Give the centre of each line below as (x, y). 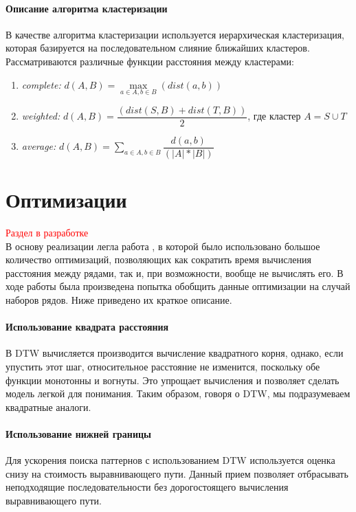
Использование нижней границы (78, 433)
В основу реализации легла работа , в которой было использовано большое (163, 246)
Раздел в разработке (47, 233)
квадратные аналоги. (48, 407)
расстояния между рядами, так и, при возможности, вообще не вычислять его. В (175, 272)
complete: (41, 84)
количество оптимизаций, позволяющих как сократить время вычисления (158, 259)
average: (39, 146)
